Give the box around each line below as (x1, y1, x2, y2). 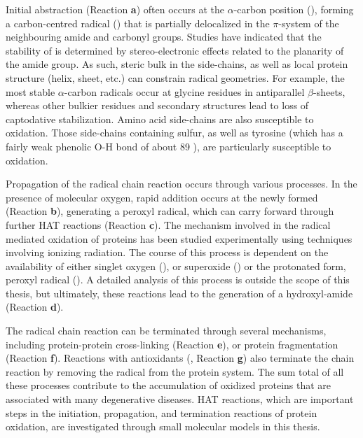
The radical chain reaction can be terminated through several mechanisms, (6, 323, 327, 338)
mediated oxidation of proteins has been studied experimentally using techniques (6, 231, 352, 246)
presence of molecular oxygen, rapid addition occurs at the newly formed (6, 190, 318, 204)
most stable (6, 84, 55, 99)
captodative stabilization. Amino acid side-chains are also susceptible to (6, 111, 314, 126)
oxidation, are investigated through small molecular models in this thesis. (6, 419, 320, 434)
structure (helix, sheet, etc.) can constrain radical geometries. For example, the (6, 70, 345, 85)
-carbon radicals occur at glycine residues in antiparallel (64, 84, 305, 99)
